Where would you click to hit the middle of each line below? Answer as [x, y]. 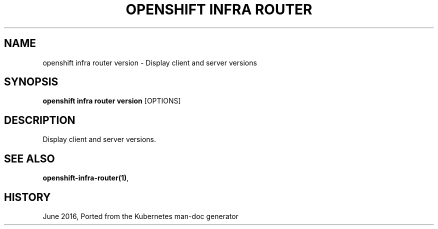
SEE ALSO [29, 158]
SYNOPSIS [31, 82]
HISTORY [27, 197]
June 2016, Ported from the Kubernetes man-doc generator [140, 216]
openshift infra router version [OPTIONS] [112, 101]
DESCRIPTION [40, 120]
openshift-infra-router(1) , [86, 178]
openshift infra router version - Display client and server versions [150, 62]
